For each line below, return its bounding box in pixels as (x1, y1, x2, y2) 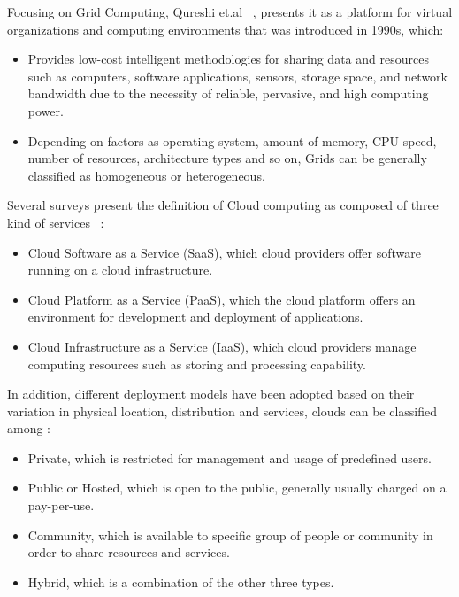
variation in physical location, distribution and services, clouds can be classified (7, 401, 438, 420)
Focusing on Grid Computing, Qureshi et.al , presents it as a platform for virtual (7, 3, 453, 20)
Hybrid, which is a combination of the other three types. (27, 572, 334, 591)
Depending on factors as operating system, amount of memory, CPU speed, (27, 131, 437, 150)
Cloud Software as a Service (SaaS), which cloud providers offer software (27, 243, 421, 261)
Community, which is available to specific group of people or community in (27, 525, 433, 544)
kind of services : (7, 213, 104, 231)
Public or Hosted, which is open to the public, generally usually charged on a (27, 478, 447, 497)
